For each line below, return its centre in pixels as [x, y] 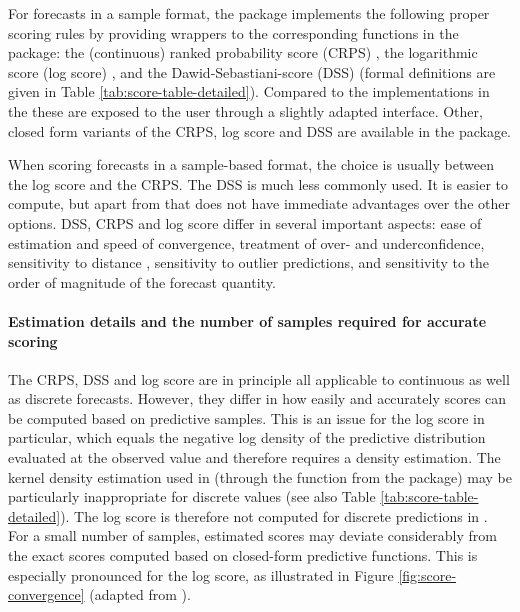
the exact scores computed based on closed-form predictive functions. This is [243, 555]
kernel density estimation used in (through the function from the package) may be [260, 476]
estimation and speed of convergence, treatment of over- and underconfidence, [246, 242]
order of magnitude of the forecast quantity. [142, 281]
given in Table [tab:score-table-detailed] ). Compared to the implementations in [249, 91]
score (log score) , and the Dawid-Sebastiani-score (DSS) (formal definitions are [252, 71]
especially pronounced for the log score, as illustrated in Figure [201, 574]
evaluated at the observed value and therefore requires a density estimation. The [254, 457]
